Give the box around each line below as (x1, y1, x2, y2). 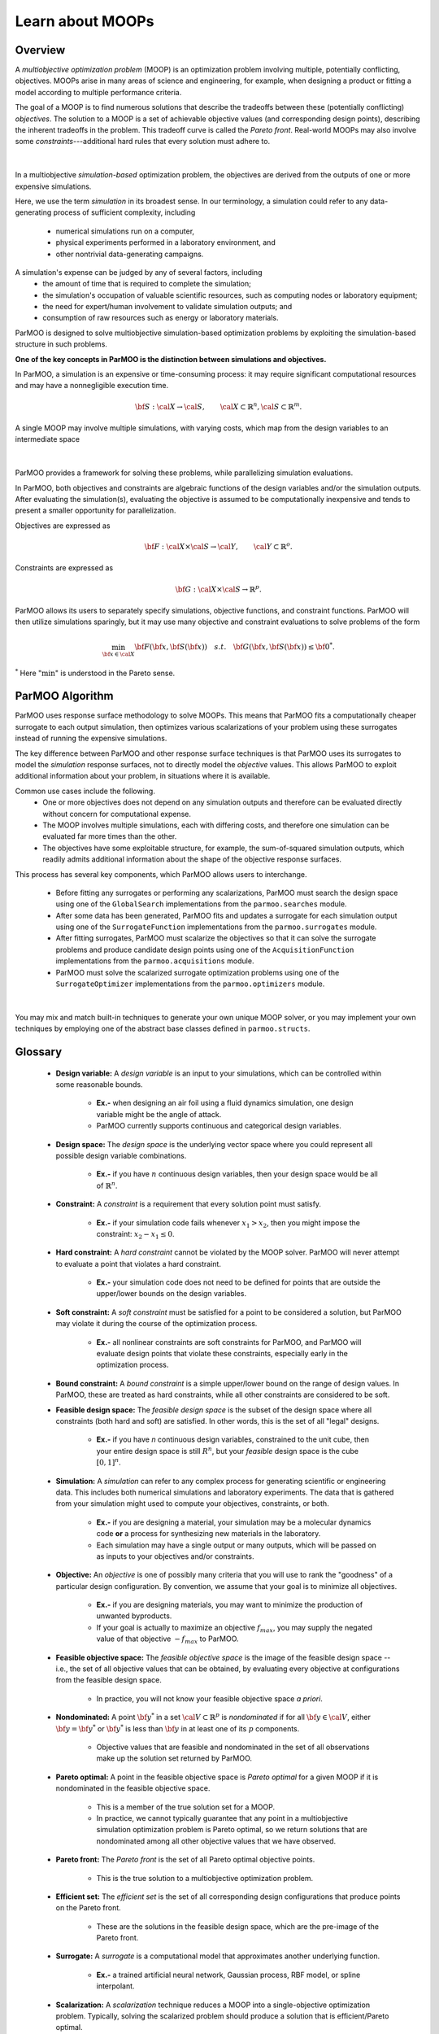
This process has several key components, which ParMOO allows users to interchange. (15, 869, 307, 879)
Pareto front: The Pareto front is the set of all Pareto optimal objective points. (55, 1855, 315, 1865)
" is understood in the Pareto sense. (54, 668, 176, 678)
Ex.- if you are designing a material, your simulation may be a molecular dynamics (96, 1517, 372, 1527)
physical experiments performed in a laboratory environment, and (55, 238, 276, 247)
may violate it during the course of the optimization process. (55, 1319, 258, 1329)
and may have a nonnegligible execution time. (15, 381, 169, 391)
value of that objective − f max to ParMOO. (96, 1634, 239, 1646)
